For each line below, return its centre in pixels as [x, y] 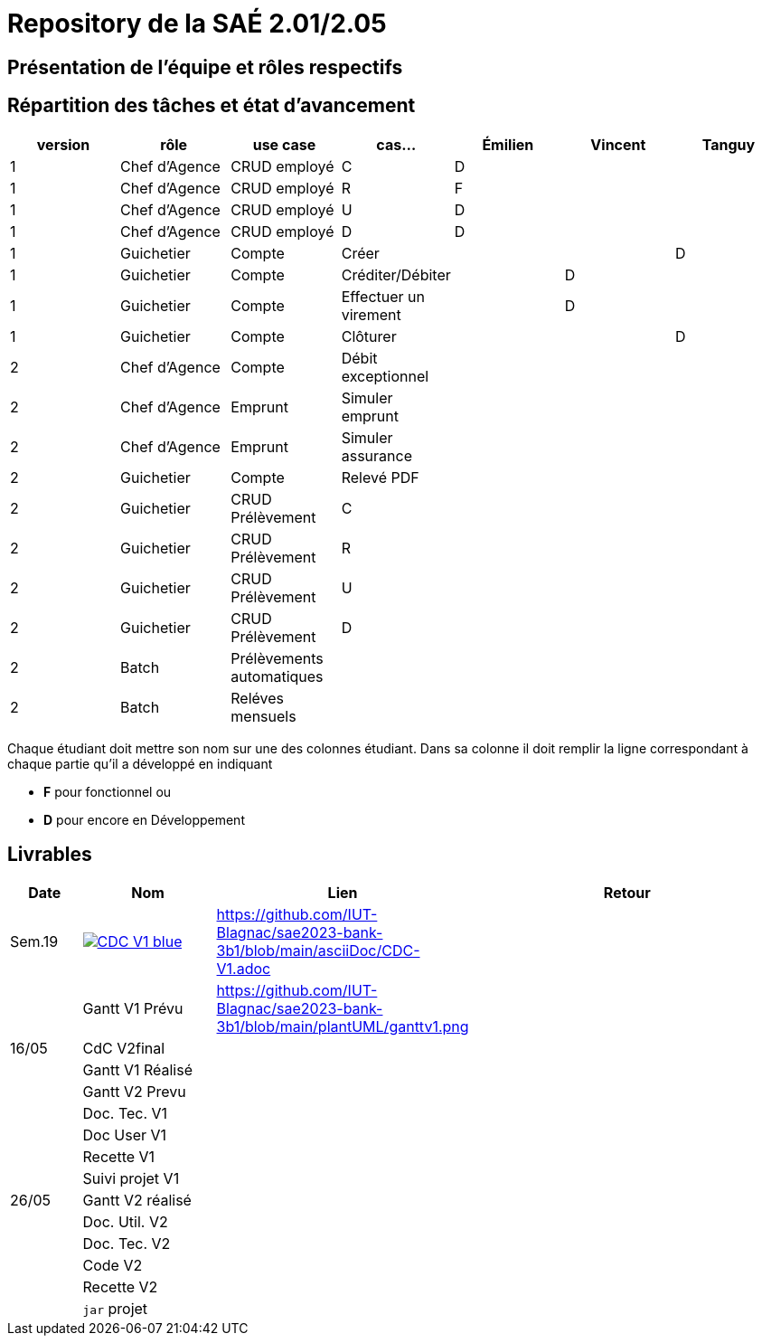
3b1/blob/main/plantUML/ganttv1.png [343, 1027]
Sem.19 [34, 942]
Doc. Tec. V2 [127, 1244]
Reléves [258, 698]
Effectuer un [383, 296]
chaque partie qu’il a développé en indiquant [140, 763]
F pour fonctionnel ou [108, 791]
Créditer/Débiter [396, 274]
